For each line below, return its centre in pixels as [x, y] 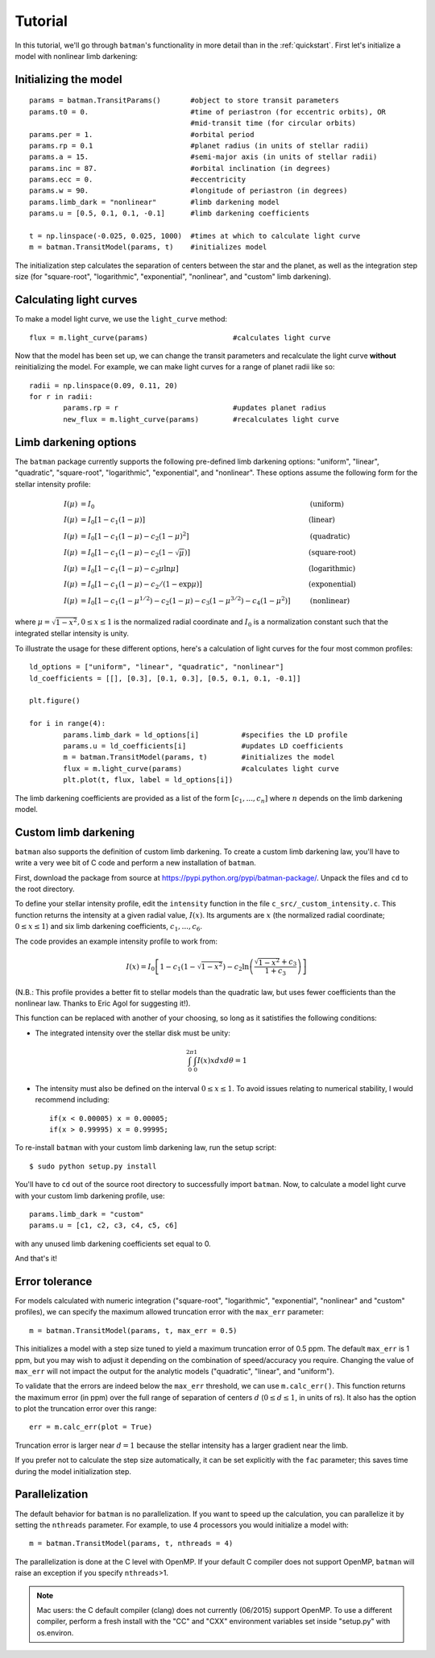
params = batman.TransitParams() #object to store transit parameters [184, 100]
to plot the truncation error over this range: [86, 1409]
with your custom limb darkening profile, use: [90, 1196]
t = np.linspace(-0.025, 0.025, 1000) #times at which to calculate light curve [195, 236]
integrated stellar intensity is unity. [72, 634]
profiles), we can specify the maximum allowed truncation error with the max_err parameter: [169, 1312]
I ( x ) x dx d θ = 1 [222, 1060]
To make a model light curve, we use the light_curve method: [121, 319]
